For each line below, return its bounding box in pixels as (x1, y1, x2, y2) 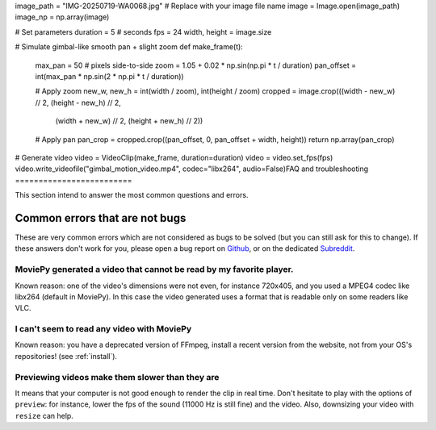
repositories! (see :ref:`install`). (15, 351, 117, 361)
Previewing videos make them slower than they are (15, 371, 220, 382)
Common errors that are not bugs (15, 211, 187, 225)
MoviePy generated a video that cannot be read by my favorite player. (15, 264, 294, 275)
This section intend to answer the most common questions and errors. (15, 190, 249, 200)
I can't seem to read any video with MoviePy (15, 324, 192, 335)
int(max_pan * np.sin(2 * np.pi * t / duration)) (35, 71, 185, 81)
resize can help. (15, 411, 74, 420)
